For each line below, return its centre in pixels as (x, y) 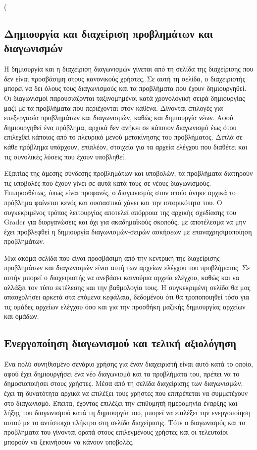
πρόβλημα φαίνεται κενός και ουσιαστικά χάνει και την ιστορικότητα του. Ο (113, 202)
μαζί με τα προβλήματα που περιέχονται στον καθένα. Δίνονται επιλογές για (114, 108)
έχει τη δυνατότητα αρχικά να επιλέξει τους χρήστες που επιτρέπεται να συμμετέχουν (126, 393)
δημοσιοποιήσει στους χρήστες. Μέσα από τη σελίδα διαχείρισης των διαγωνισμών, (124, 383)
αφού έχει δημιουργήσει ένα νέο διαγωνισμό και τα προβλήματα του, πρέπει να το (122, 373)
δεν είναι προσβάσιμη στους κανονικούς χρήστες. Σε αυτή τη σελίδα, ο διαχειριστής (125, 78)
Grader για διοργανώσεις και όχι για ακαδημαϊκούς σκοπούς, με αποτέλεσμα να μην (125, 222)
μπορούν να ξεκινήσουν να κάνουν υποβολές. (69, 441)
